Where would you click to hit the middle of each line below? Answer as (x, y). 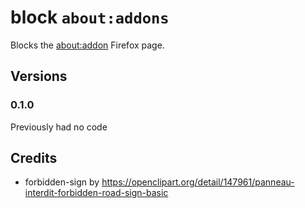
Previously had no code (59, 127)
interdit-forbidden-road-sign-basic (96, 193)
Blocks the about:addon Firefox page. (87, 45)
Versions (39, 76)
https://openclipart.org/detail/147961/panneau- (198, 182)
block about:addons (90, 17)
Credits (34, 158)
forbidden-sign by (62, 182)
